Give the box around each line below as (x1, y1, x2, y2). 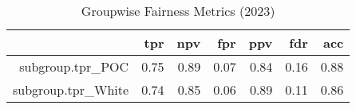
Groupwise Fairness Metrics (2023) (81, 2, 275, 20)
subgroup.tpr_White (13, 80, 129, 99)
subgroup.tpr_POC (19, 57, 129, 76)
